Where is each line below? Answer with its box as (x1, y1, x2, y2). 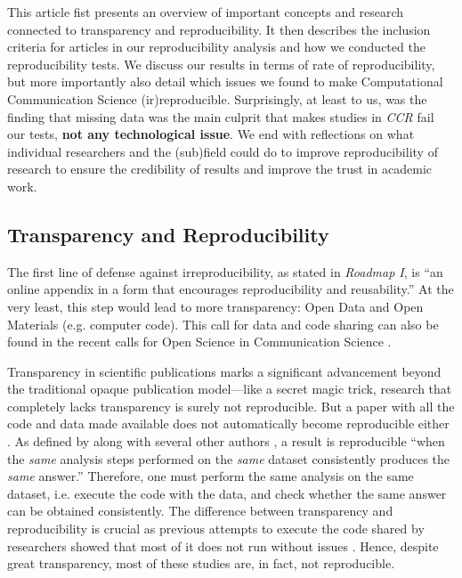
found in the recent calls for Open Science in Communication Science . (7, 332, 392, 351)
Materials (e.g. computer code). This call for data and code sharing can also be (7, 314, 439, 333)
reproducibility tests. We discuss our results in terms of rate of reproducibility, (7, 54, 435, 73)
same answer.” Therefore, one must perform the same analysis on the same (7, 467, 414, 485)
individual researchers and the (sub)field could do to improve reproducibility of (7, 142, 438, 160)
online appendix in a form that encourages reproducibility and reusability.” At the (7, 280, 454, 298)
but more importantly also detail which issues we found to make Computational (7, 72, 443, 91)
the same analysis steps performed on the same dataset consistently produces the (7, 449, 450, 468)
